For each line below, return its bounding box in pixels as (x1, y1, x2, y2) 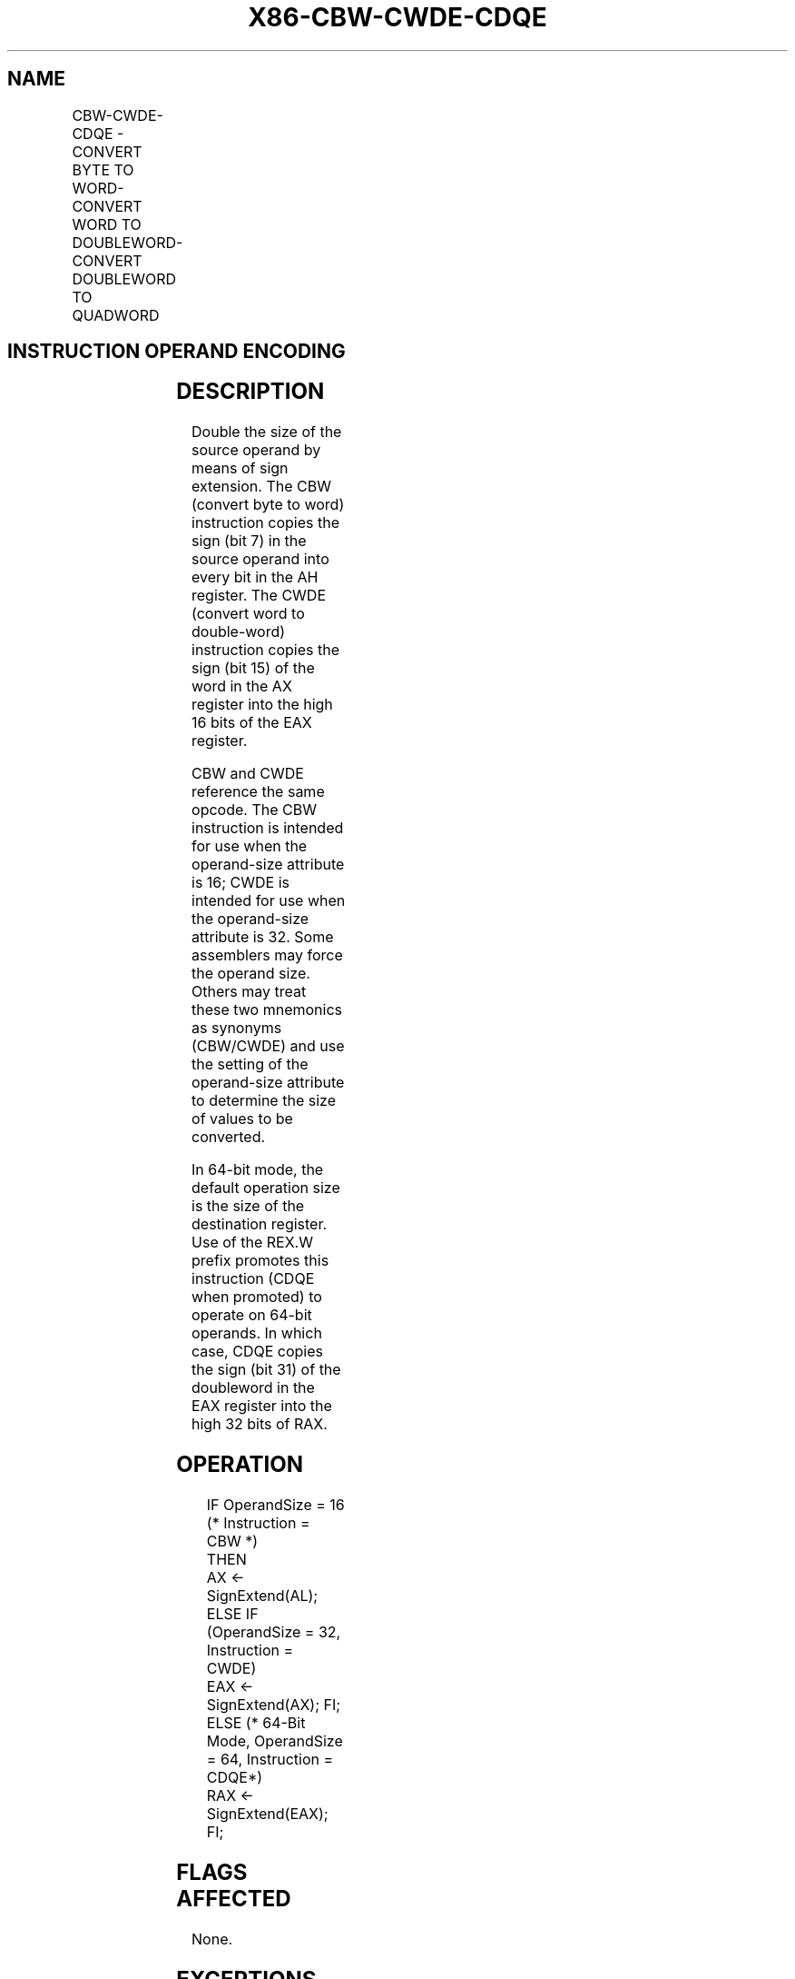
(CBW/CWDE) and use (191, 1037, 345, 1056)
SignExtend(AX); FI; (206, 1696, 341, 1715)
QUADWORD (72, 305, 160, 324)
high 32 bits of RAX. (191, 1415, 328, 1434)
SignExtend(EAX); (206, 1805, 329, 1824)
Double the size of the (191, 423, 342, 442)
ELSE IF (206, 1605, 259, 1624)
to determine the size (191, 1091, 336, 1110)
